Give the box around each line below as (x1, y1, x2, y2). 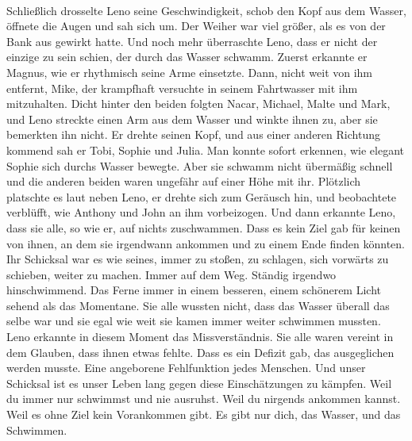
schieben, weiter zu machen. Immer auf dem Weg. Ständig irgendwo (6, 266, 337, 282)
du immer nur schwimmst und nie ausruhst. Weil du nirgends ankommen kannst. (6, 390, 401, 407)
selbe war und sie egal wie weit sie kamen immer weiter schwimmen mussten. (6, 313, 381, 329)
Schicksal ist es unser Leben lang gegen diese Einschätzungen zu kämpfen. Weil (6, 374, 392, 391)
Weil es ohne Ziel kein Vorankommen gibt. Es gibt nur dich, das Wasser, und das (6, 406, 401, 423)
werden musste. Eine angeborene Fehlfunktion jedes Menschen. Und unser (6, 359, 366, 376)
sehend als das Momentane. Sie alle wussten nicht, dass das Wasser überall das (6, 297, 390, 313)
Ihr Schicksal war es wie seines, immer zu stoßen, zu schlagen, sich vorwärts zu (6, 251, 389, 267)
